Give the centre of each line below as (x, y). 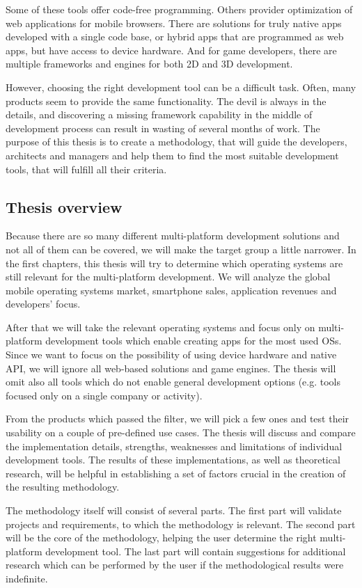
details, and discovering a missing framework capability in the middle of (159, 114)
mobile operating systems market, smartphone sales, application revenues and (171, 290)
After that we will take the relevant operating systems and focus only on (160, 327)
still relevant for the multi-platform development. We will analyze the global (168, 277)
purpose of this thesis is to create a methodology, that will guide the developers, (176, 142)
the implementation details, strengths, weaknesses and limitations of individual (174, 446)
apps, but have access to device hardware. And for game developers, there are (171, 50)
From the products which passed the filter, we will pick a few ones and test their (178, 419)
